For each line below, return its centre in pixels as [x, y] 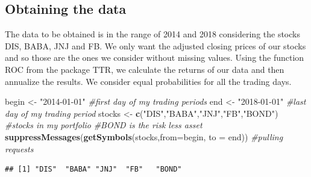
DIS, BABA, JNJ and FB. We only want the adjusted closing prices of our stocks [155, 45]
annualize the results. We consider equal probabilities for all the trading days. [148, 81]
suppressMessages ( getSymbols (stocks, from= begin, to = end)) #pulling [144, 136]
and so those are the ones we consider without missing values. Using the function [155, 57]
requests [19, 148]
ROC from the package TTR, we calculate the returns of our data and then [145, 69]
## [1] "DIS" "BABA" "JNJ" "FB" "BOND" [93, 169]
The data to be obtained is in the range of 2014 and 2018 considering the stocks [152, 34]
